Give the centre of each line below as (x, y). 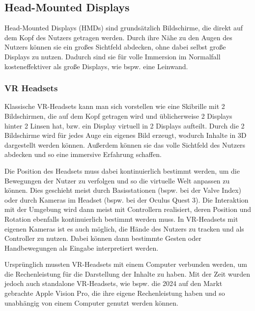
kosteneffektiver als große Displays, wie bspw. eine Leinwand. (96, 66)
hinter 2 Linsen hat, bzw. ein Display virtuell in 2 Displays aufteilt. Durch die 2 (125, 125)
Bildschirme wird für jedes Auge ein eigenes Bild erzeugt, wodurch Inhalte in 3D (126, 135)
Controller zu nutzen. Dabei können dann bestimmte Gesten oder (103, 238)
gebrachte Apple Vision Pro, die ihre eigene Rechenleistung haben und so (115, 293)
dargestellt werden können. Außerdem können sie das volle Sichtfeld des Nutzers (125, 144)
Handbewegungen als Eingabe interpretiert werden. (82, 247)
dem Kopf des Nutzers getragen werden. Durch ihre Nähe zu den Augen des (118, 37)
